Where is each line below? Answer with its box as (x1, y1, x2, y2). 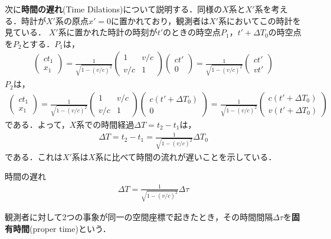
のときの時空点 (163, 26, 221, 38)
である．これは (5, 150, 63, 162)
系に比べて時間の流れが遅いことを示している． (95, 150, 277, 162)
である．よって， (5, 118, 70, 131)
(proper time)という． (30, 222, 111, 234)
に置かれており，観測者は (110, 14, 209, 26)
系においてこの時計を (218, 14, 301, 26)
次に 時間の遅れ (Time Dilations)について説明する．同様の (5, 3, 222, 15)
